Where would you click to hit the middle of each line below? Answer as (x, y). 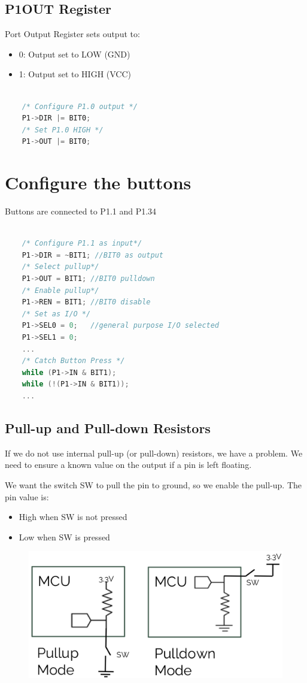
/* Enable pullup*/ (60, 290)
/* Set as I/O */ (56, 314)
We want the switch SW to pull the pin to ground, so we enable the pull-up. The (153, 484)
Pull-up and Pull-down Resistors (108, 427)
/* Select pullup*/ (60, 267)
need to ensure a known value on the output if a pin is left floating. (128, 465)
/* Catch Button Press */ (73, 361)
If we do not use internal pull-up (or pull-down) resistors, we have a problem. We (154, 453)
